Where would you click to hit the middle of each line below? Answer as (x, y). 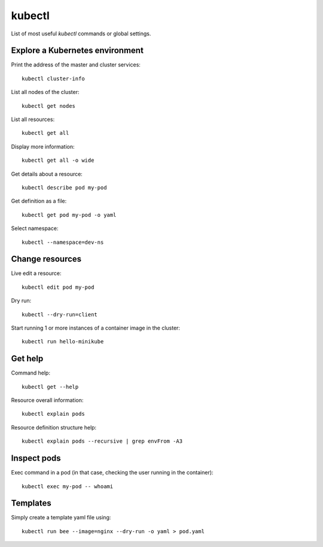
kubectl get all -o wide (58, 161)
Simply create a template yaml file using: (61, 518)
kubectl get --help (50, 387)
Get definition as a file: (39, 201)
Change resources (46, 259)
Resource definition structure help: (54, 427)
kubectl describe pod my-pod (64, 188)
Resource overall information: (47, 400)
